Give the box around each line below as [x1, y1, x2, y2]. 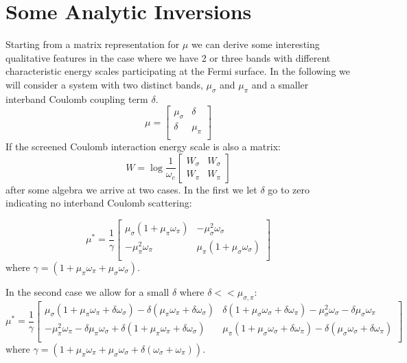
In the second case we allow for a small [5, 284, 170, 298]
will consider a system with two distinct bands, [5, 77, 203, 91]
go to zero [268, 182, 310, 196]
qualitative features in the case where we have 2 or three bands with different [5, 50, 331, 65]
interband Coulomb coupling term [5, 91, 148, 106]
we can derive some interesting [191, 37, 320, 51]
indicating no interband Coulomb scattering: [5, 196, 192, 210]
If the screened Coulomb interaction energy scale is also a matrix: [5, 139, 281, 153]
